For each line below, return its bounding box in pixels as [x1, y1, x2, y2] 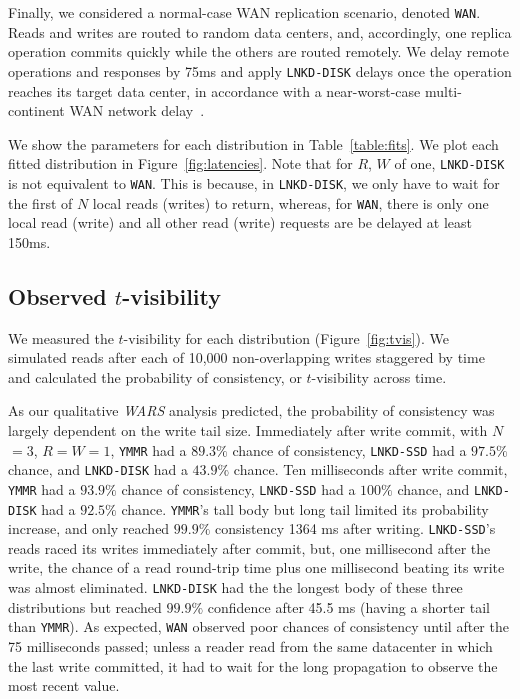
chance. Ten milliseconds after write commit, [233, 459, 508, 480]
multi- [424, 80, 462, 101]
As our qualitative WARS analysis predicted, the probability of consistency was [8, 400, 495, 421]
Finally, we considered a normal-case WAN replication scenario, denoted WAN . [8, 2, 481, 22]
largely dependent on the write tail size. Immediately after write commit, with [8, 420, 488, 441]
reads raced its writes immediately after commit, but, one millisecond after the [8, 537, 491, 558]
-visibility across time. [311, 366, 447, 387]
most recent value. [8, 675, 120, 696]
